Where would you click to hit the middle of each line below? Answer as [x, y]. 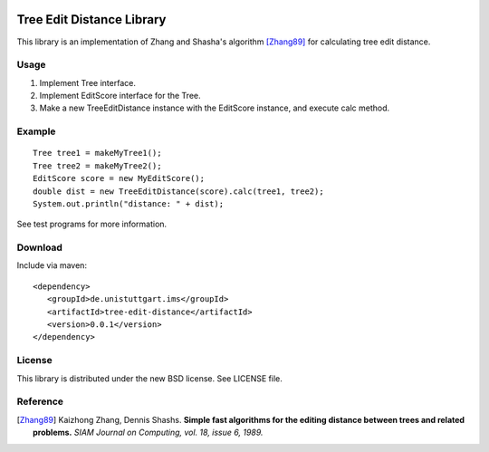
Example [36, 131]
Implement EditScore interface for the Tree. [120, 96]
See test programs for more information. [92, 224]
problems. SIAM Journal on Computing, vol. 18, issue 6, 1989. [148, 433]
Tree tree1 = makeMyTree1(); [97, 153]
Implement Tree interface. [87, 82]
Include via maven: [52, 265]
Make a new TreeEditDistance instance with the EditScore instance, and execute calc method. [215, 108]
